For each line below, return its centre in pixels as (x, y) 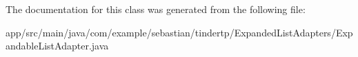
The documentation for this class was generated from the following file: (156, 9)
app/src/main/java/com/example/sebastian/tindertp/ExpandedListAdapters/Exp (179, 32)
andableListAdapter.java (57, 46)
